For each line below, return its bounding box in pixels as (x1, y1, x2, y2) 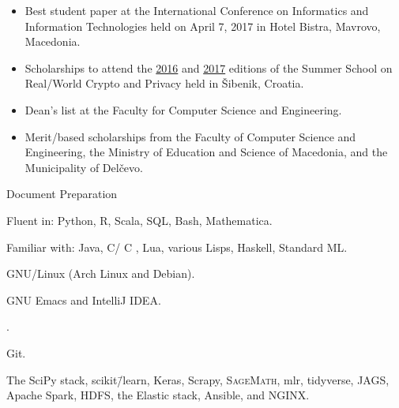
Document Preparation (6, 185, 118, 202)
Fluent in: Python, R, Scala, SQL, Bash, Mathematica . (6, 211, 273, 228)
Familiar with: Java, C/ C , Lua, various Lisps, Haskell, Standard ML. (6, 238, 348, 255)
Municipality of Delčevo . (24, 159, 143, 175)
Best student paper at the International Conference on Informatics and (24, 2, 369, 18)
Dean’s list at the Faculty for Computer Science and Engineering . (24, 101, 342, 118)
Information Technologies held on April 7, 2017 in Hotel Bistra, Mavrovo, (24, 17, 381, 34)
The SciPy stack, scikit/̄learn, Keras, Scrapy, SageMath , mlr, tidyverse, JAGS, (6, 371, 390, 387)
